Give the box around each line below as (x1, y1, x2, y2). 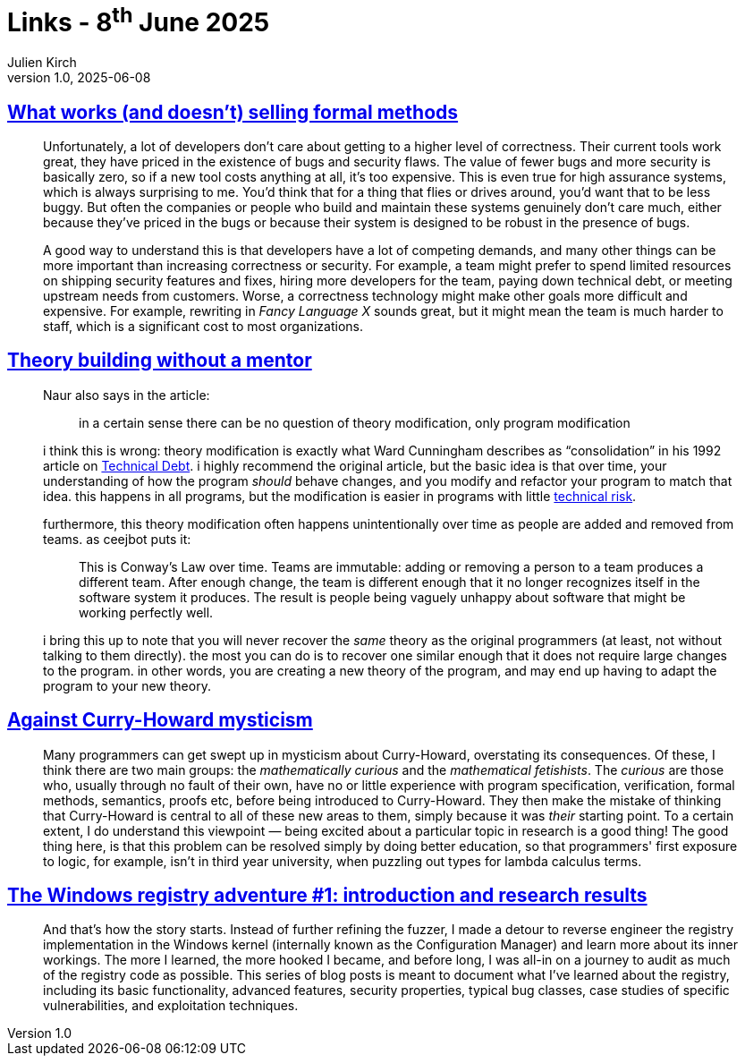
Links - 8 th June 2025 (7, 2, 270, 38)
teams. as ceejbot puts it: (43, 531, 191, 547)
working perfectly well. (79, 604, 214, 620)
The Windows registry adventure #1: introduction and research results (7, 884, 648, 907)
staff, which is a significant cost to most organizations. (43, 318, 363, 334)
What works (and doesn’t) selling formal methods (7, 100, 459, 123)
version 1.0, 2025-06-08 (7, 70, 151, 86)
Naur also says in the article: (43, 387, 210, 403)
